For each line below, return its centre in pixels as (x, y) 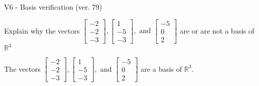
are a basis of (161, 68)
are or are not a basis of (217, 30)
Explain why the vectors (42, 30)
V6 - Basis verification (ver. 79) (53, 7)
